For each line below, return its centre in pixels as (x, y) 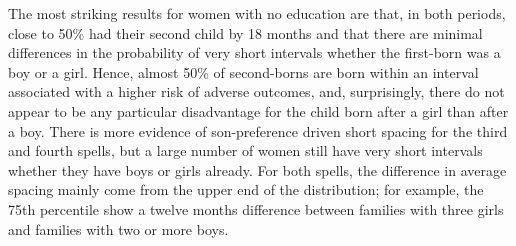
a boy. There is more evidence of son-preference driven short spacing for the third (258, 130)
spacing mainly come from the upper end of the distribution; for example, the (246, 189)
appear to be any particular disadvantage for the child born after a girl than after (258, 110)
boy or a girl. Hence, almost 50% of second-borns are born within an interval (243, 71)
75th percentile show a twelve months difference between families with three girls (256, 208)
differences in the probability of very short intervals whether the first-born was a (254, 52)
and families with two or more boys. (118, 228)
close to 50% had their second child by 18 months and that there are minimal (245, 32)
